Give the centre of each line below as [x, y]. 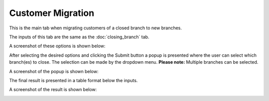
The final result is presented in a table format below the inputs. [73, 80]
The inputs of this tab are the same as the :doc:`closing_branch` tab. [79, 37]
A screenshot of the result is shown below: [53, 90]
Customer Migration [52, 13]
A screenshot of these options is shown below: [57, 46]
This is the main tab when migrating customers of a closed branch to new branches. [95, 28]
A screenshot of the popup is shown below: [54, 71]
